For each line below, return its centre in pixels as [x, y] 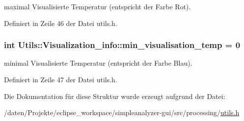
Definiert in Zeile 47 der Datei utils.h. [61, 79]
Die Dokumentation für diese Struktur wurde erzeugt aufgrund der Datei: [115, 96]
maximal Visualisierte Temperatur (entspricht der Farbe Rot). [97, 6]
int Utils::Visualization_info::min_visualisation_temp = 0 [122, 45]
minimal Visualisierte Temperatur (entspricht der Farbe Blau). [98, 63]
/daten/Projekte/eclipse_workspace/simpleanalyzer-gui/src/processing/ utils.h [122, 112]
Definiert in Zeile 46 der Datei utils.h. [61, 23]
